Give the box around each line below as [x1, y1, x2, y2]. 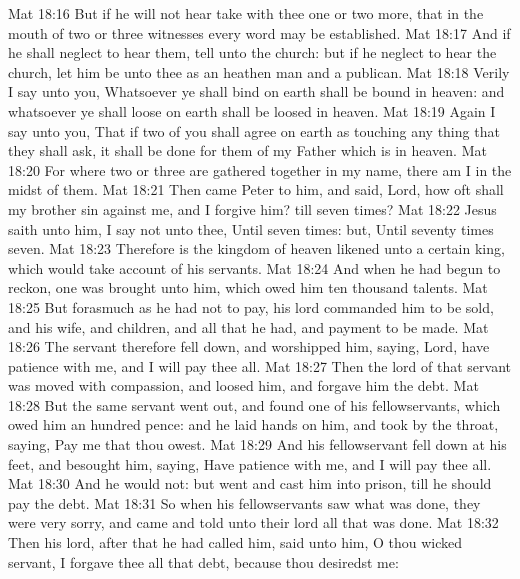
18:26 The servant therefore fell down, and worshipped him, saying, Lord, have [8, 336, 490, 357]
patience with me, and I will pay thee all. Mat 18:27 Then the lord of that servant [8, 355, 511, 376]
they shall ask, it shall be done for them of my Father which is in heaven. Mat [8, 140, 487, 161]
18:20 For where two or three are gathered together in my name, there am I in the [8, 159, 512, 180]
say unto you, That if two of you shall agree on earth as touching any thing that [8, 120, 500, 141]
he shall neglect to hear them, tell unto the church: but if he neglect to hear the [8, 42, 497, 63]
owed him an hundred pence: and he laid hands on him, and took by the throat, [8, 414, 499, 435]
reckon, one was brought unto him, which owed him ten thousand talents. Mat [8, 277, 488, 298]
